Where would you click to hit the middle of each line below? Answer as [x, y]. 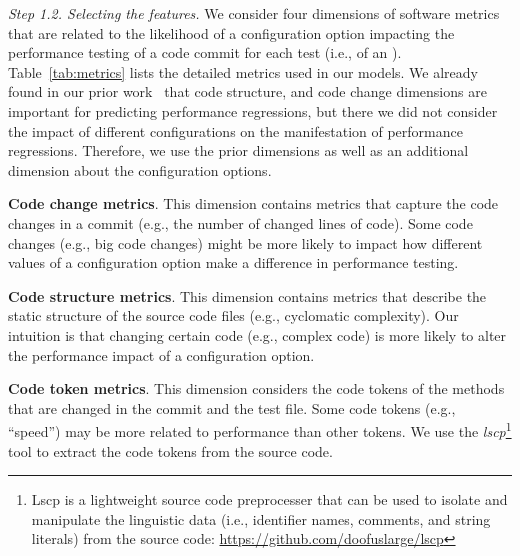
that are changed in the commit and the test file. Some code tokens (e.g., [232, 407]
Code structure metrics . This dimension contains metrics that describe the [247, 295]
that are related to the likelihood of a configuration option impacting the [231, 32]
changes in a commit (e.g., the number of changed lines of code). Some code [240, 222]
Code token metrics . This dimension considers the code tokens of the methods [256, 388]
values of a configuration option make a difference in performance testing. [233, 262]
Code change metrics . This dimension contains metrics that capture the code [253, 203]
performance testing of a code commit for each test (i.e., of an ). [205, 52]
